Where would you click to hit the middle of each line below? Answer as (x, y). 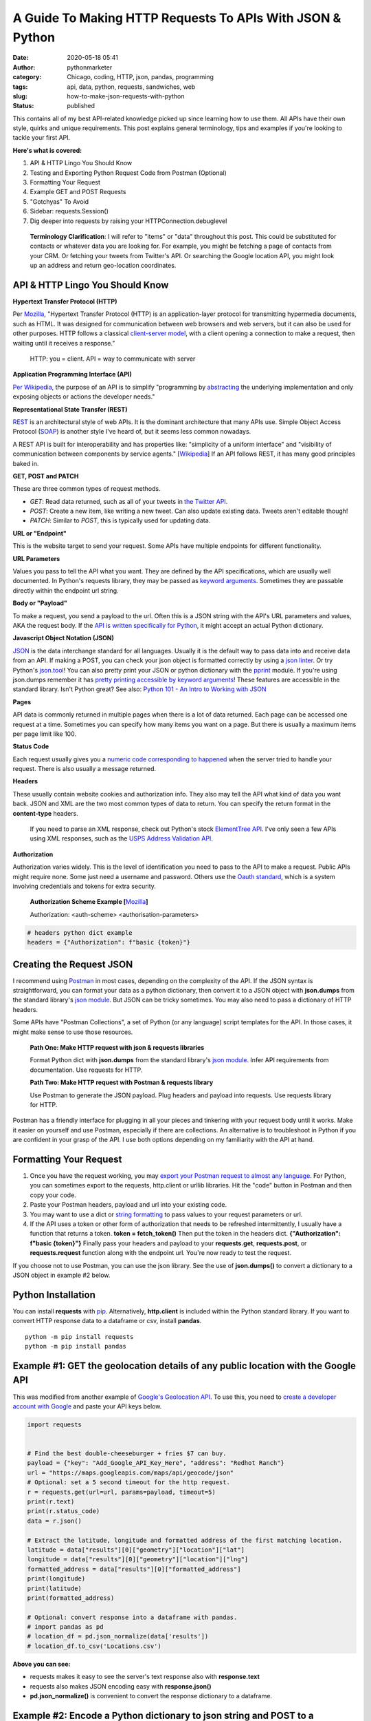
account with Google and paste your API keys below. (87, 1406)
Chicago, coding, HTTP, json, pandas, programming (140, 77)
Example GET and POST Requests (78, 192)
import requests (55, 1424)
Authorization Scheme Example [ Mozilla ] (89, 902)
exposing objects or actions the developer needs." (84, 397)
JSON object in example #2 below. (61, 1275)
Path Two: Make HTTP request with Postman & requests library (122, 1083)
